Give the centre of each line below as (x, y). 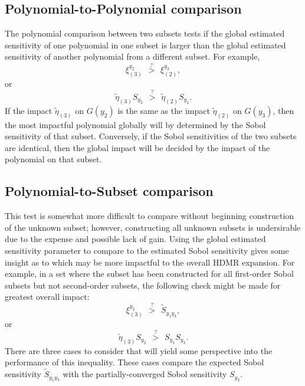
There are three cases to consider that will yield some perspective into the (139, 350)
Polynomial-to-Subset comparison (109, 191)
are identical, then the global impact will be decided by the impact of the (137, 147)
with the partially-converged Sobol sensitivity (145, 374)
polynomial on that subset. (53, 159)
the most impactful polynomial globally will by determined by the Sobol (135, 124)
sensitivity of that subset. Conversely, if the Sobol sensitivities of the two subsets (151, 136)
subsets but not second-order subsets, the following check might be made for (143, 285)
